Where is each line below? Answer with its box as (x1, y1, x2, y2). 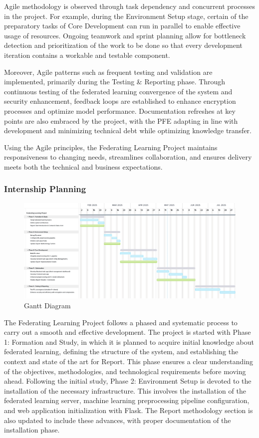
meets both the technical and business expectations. (4, 161, 163, 172)
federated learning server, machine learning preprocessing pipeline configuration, (4, 395, 250, 406)
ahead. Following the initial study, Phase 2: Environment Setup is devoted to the (4, 376, 252, 386)
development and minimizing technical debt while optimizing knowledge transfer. (4, 125, 252, 136)
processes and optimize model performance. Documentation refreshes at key (4, 105, 236, 116)
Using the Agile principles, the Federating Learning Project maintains (4, 142, 218, 152)
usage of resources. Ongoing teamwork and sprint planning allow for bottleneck (4, 30, 246, 40)
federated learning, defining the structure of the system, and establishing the (4, 346, 239, 357)
